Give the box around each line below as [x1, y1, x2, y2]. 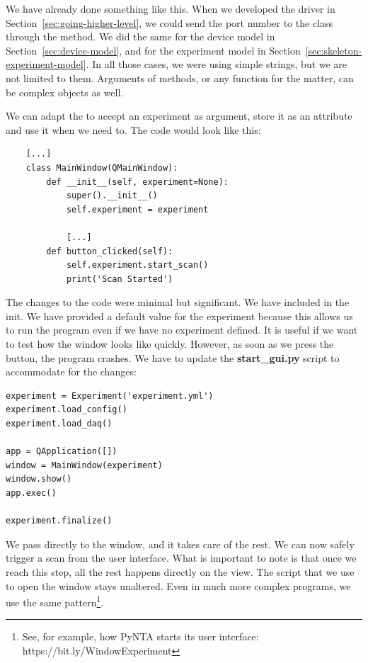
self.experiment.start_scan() [66, 260, 209, 271]
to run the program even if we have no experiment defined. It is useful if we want [6, 322, 358, 337]
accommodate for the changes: [6, 364, 137, 379]
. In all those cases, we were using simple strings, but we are [86, 57, 347, 72]
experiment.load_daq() [6, 419, 113, 429]
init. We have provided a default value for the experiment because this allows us [6, 308, 353, 323]
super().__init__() [66, 191, 158, 201]
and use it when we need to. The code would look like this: [6, 122, 261, 137]
